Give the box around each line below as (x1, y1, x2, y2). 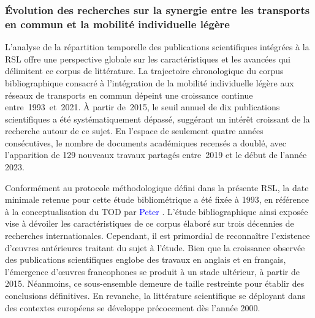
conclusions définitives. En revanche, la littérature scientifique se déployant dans (5, 289, 305, 302)
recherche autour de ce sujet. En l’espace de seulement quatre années (5, 124, 264, 137)
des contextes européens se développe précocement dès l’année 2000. (5, 301, 260, 314)
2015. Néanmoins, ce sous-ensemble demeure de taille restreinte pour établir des (5, 277, 305, 290)
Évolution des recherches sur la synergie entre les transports (5, 2, 310, 17)
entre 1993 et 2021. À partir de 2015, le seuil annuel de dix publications (5, 100, 280, 113)
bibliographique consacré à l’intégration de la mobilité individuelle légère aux (5, 76, 294, 89)
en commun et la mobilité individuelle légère (5, 16, 230, 31)
